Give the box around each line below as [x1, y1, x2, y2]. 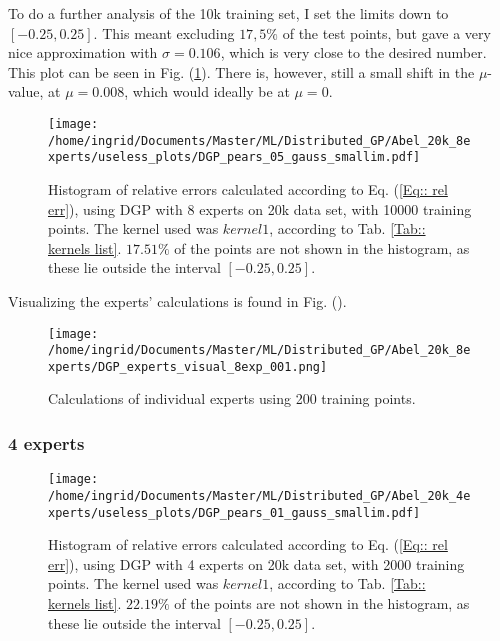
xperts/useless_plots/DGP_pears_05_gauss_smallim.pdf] [48, 150, 421, 165]
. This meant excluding [93, 22, 235, 43]
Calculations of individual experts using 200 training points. [48, 388, 416, 409]
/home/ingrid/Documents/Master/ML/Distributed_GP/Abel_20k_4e [48, 488, 471, 503]
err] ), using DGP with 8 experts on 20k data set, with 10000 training [48, 198, 472, 219]
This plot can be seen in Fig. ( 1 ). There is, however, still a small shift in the [8, 61, 475, 82]
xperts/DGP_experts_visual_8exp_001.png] [48, 359, 328, 374]
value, [8, 81, 44, 102]
